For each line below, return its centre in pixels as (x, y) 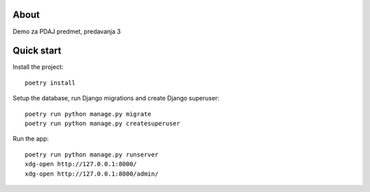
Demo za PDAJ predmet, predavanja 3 (67, 31)
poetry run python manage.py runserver (92, 154)
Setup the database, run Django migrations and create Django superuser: (116, 98)
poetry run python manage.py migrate (88, 114)
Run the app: (31, 139)
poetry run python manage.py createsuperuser (103, 123)
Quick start (37, 51)
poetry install (50, 83)
